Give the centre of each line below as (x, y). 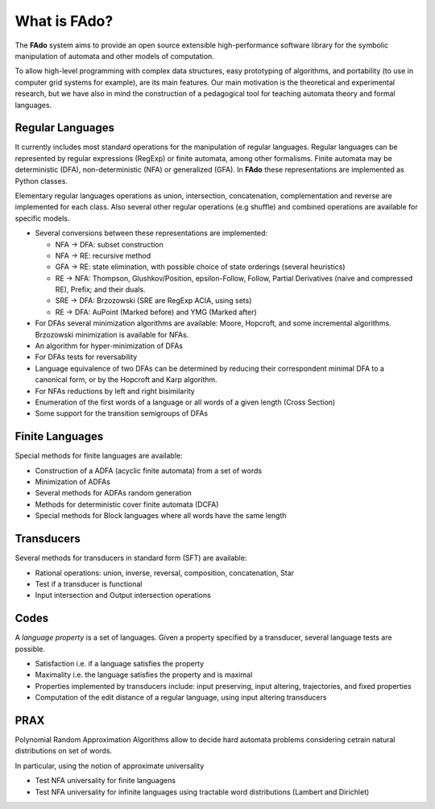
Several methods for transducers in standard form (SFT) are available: (131, 558)
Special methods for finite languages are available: (99, 456)
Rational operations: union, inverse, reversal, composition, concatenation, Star (164, 573)
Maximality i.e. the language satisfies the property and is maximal (144, 675)
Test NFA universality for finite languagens (106, 781)
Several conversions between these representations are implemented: (151, 233)
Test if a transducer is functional (89, 583)
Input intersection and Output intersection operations (123, 595)
